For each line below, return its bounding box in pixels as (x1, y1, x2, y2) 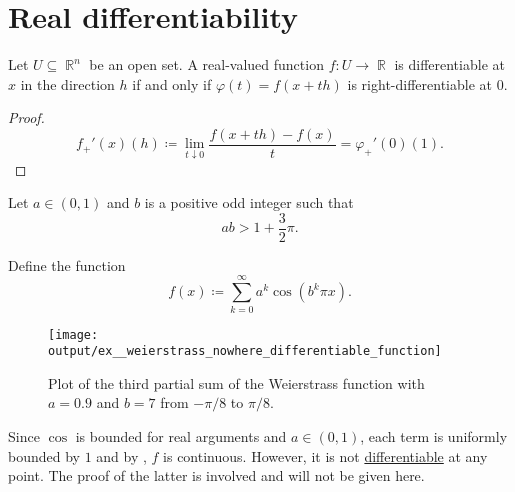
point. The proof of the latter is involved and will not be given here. (8, 465, 425, 486)
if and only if (132, 73, 212, 94)
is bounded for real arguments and (75, 426, 287, 447)
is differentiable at (394, 54, 505, 75)
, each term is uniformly (360, 426, 508, 447)
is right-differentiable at (347, 73, 492, 94)
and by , (96, 445, 147, 466)
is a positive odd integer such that (144, 192, 354, 213)
